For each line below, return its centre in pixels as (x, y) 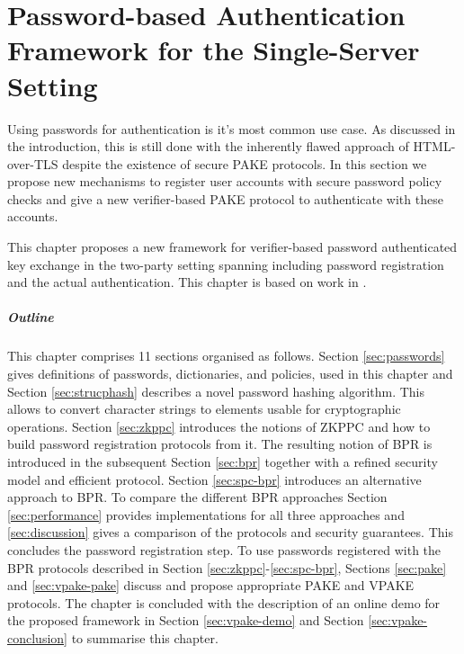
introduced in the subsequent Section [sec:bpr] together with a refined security (223, 461)
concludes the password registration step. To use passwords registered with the (224, 549)
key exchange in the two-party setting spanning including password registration (226, 264)
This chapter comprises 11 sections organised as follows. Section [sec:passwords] (226, 356)
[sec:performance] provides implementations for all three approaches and (206, 514)
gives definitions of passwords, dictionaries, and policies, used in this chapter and (230, 373)
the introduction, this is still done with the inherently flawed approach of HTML (229, 146)
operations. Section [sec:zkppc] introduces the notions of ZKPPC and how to (219, 426)
